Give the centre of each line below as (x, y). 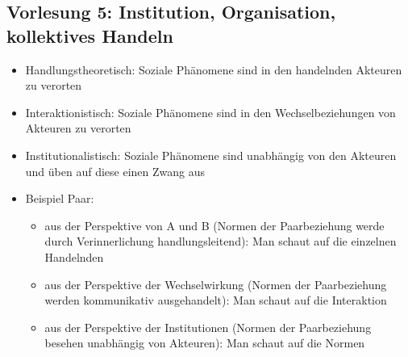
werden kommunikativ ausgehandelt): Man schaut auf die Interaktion (216, 300)
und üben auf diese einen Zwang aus (115, 171)
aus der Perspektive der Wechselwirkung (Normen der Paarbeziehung (216, 284)
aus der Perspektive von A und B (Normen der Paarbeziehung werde (214, 225)
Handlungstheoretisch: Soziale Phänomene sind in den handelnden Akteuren (214, 69)
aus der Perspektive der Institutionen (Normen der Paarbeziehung (208, 327)
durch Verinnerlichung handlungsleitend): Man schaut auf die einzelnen (221, 241)
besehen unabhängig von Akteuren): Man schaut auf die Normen (205, 343)
